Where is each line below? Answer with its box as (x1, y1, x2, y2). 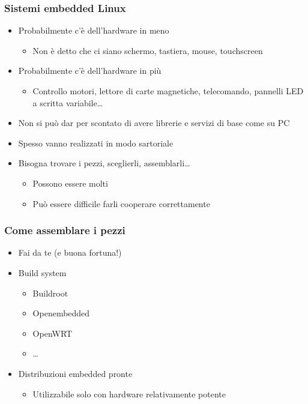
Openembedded (32, 307, 90, 319)
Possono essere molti (32, 176, 108, 189)
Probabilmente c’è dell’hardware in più (18, 64, 162, 77)
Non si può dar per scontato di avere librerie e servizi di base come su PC (18, 116, 290, 129)
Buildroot (32, 286, 68, 299)
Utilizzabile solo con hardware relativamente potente (32, 387, 226, 400)
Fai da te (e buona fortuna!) (18, 246, 122, 259)
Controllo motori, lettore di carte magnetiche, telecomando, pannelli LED (32, 85, 304, 97)
